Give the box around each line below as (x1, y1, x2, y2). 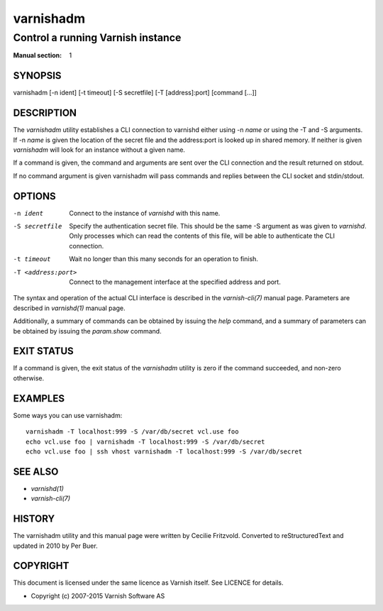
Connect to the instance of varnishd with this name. (69, 209, 221, 217)
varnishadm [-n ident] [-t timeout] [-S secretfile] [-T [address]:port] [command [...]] (13, 89, 257, 97)
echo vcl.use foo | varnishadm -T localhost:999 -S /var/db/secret (26, 437, 265, 446)
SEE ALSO (13, 466, 59, 478)
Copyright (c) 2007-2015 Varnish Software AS (30, 591, 165, 600)
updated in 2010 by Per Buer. (13, 541, 99, 550)
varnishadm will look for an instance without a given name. (13, 145, 186, 154)
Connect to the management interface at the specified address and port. (69, 277, 282, 287)
